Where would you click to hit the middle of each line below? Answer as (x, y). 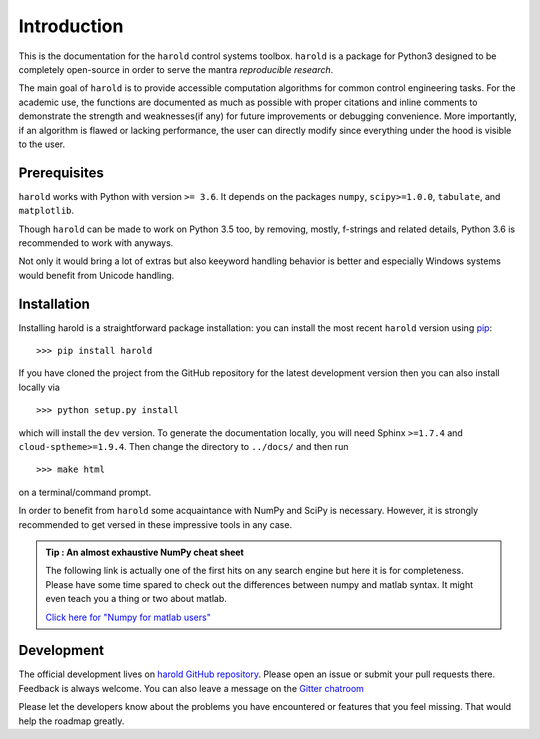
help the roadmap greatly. (71, 721)
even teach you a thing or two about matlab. (136, 599)
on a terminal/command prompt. (85, 492)
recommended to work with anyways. (96, 242)
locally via (39, 387)
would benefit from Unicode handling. (96, 275)
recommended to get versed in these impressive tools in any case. (155, 524)
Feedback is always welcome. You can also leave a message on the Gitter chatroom (191, 688)
